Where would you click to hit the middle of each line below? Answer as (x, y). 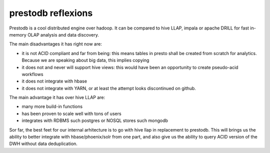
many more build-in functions (52, 106)
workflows (32, 74)
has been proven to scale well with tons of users (72, 113)
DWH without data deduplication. (43, 144)
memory (18, 34)
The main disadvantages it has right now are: (55, 44)
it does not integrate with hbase (54, 81)
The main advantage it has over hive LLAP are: (57, 97)
